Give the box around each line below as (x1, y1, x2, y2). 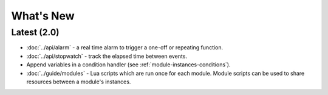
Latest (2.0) (11, 27, 60, 38)
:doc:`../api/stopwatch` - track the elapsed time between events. (26, 52, 188, 60)
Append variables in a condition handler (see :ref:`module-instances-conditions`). (26, 61, 231, 68)
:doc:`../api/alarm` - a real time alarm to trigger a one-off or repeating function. (26, 44, 224, 51)
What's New (11, 9, 75, 23)
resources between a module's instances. (26, 78, 131, 85)
